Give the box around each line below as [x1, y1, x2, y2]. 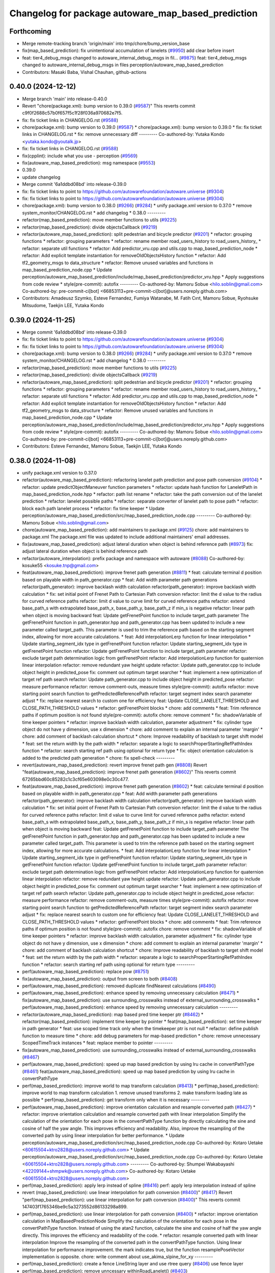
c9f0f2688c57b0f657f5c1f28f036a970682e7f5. [22, 110, 123, 116]
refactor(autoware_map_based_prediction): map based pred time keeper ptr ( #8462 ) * [22, 1011, 204, 1017]
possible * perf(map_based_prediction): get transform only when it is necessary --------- [22, 1097, 210, 1103]
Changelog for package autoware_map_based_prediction [9, 8, 258, 19]
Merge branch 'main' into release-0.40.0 [22, 96, 107, 102]
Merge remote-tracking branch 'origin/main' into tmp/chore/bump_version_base [22, 41, 190, 47]
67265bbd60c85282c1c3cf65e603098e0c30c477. [22, 776, 129, 782]
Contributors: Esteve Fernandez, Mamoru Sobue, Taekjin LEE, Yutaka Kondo [22, 443, 182, 449]
